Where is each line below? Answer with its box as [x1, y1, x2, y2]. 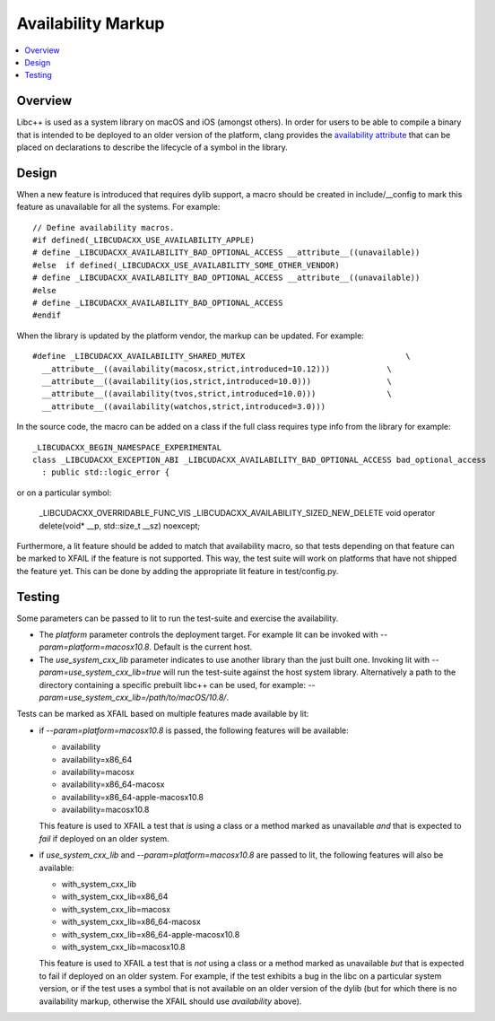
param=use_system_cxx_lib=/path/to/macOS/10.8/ [39, 692, 227, 702]
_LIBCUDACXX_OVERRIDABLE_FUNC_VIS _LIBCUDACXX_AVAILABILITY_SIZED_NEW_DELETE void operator [39, 508, 435, 519]
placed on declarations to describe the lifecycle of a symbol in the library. [16, 142, 288, 153]
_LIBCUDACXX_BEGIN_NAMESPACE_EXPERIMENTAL [32, 442, 222, 452]
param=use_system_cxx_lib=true [39, 667, 161, 677]
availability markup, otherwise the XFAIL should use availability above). [39, 996, 302, 1007]
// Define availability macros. [32, 223, 175, 232]
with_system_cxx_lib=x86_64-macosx [61, 916, 201, 928]
